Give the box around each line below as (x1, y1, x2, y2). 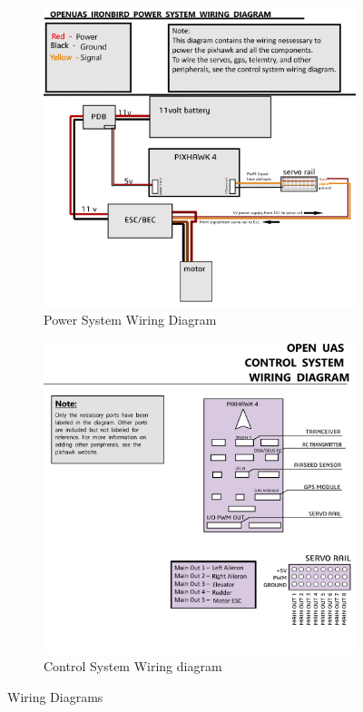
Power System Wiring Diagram (44, 310, 217, 329)
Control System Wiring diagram (44, 657, 222, 676)
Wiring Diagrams (7, 687, 103, 706)
